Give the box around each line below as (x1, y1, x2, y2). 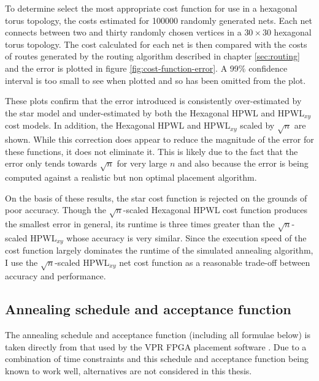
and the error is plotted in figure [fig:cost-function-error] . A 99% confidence (5, 61, 288, 74)
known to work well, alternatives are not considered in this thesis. (5, 364, 252, 377)
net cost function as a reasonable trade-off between (119, 255, 310, 268)
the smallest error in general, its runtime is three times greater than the (5, 217, 275, 230)
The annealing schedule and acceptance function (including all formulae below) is (5, 328, 310, 341)
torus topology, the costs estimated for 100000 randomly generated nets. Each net (5, 13, 312, 26)
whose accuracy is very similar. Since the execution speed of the (66, 231, 307, 244)
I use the (5, 255, 38, 268)
